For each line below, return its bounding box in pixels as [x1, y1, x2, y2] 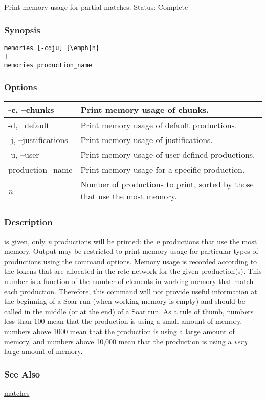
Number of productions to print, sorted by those [80, 178, 254, 191]
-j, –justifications [8, 134, 68, 146]
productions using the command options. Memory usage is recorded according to [4, 255, 257, 266]
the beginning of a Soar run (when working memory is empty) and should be [4, 296, 245, 306]
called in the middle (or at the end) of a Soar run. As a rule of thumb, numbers [4, 305, 254, 316]
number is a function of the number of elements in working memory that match [4, 275, 254, 286]
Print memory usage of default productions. [80, 119, 237, 131]
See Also [4, 367, 40, 380]
